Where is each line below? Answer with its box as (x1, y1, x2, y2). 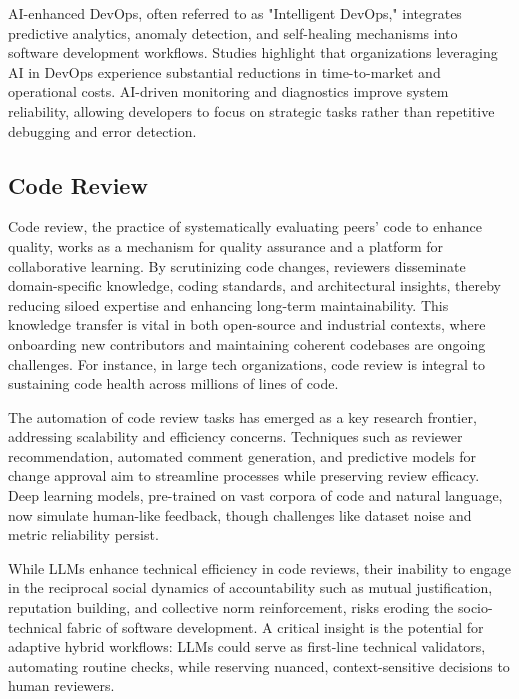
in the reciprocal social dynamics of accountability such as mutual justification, (8, 577, 493, 598)
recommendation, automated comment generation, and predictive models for (8, 445, 477, 466)
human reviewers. (8, 675, 115, 696)
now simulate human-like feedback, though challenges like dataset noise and (8, 504, 472, 525)
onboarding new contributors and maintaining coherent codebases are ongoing (8, 333, 486, 354)
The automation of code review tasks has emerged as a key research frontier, (8, 406, 477, 427)
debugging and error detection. (8, 120, 197, 141)
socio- (457, 597, 493, 618)
